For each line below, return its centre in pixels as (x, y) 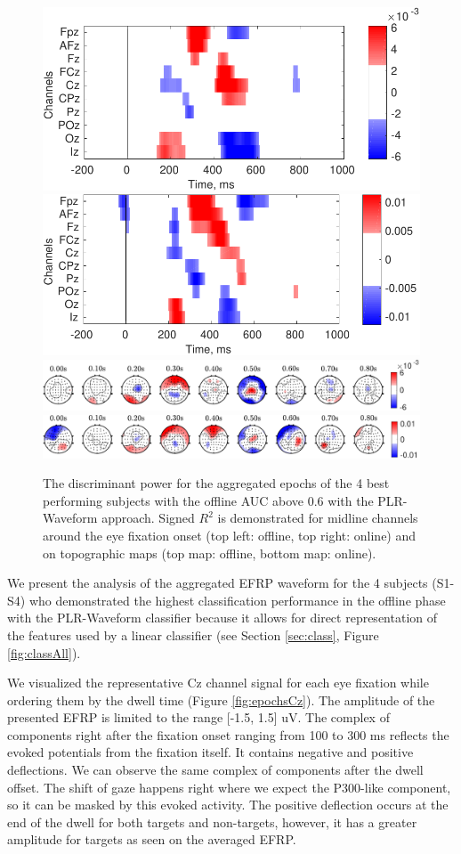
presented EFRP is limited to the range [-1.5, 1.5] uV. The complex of (198, 717)
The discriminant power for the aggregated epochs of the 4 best (216, 483)
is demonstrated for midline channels (318, 518)
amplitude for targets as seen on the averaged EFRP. (152, 839)
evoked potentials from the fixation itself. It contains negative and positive (210, 752)
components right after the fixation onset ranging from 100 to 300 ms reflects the (228, 734)
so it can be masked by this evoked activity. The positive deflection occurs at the (228, 805)
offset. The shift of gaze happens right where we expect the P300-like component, (229, 787)
